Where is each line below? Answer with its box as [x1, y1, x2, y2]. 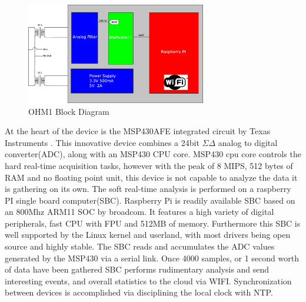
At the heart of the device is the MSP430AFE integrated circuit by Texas [5, 125, 271, 137]
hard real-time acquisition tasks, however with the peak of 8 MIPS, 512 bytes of [5, 159, 293, 171]
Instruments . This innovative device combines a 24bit [5, 136, 199, 148]
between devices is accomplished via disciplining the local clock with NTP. [5, 286, 273, 298]
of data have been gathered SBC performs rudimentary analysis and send [5, 263, 270, 276]
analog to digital [218, 136, 278, 148]
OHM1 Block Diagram [28, 105, 109, 117]
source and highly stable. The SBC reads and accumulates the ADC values [5, 240, 275, 253]
